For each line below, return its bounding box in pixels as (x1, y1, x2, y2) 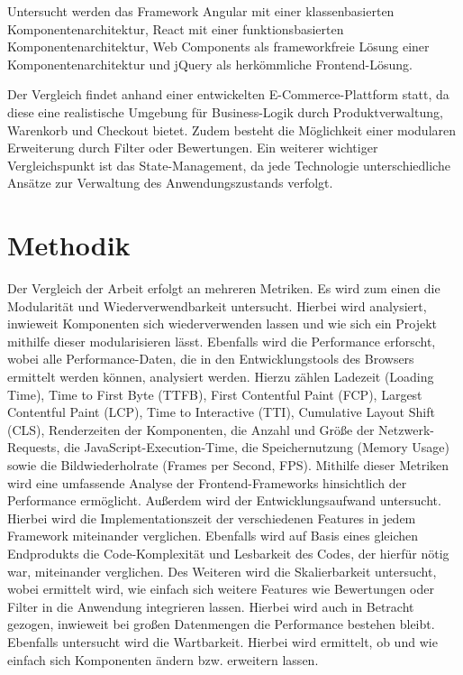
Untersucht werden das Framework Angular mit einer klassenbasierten (7, 2, 395, 20)
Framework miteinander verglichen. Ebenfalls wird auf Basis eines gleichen (7, 526, 419, 545)
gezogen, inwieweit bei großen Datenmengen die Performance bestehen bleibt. (7, 615, 435, 633)
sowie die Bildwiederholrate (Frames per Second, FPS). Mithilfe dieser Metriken (7, 456, 449, 474)
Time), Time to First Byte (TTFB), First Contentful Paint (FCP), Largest (7, 384, 422, 403)
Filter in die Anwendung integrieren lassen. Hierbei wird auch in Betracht (7, 596, 414, 615)
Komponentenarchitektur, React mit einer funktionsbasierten (7, 19, 344, 38)
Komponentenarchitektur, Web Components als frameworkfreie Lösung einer (7, 37, 430, 56)
